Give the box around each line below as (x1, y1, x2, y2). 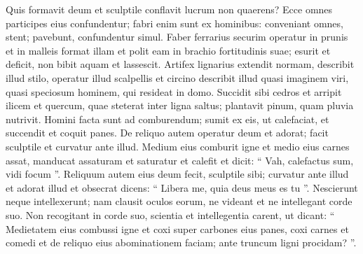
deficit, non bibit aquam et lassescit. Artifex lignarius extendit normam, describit (6, 57, 355, 71)
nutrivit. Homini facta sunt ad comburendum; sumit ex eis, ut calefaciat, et (6, 111, 329, 126)
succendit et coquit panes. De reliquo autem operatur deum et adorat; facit (6, 125, 329, 140)
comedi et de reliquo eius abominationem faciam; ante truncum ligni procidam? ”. (6, 235, 357, 250)
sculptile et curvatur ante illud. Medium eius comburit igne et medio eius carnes (6, 139, 350, 153)
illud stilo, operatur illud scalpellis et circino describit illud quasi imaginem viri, (6, 70, 349, 85)
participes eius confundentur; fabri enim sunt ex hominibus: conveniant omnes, (6, 15, 343, 30)
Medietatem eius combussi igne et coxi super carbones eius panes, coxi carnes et (6, 221, 349, 236)
